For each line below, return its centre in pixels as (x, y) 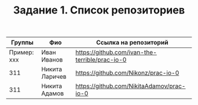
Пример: (22, 52)
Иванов (52, 60)
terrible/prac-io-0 (101, 60)
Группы (22, 43)
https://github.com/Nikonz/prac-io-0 (128, 73)
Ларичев (54, 77)
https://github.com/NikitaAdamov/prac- (131, 86)
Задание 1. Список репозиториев (99, 10)
